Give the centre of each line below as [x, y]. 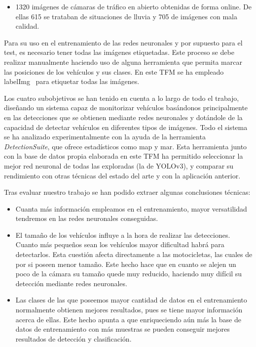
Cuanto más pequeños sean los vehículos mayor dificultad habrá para [120, 244]
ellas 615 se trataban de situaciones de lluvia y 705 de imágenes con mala [126, 16]
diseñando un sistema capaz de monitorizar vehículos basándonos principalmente [126, 108]
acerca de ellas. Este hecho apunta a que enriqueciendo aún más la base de [128, 319]
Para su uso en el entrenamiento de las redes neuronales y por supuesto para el [123, 42]
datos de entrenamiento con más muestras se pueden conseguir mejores [123, 329]
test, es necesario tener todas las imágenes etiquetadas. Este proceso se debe [119, 52]
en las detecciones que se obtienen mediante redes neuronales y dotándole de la [123, 117]
